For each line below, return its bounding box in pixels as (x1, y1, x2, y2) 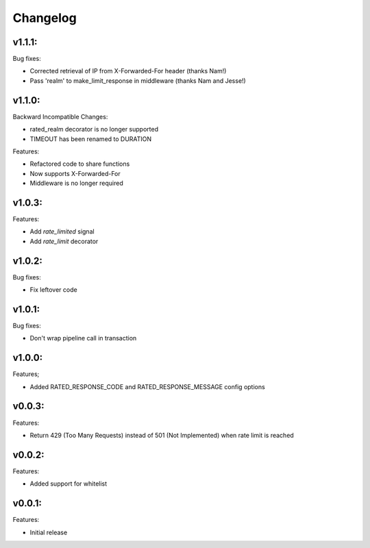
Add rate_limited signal (29, 227, 95, 236)
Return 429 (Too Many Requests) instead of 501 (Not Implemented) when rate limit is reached (29, 431, 294, 439)
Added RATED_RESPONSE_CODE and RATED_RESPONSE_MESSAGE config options (29, 382, 265, 390)
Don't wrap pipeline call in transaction (29, 334, 137, 342)
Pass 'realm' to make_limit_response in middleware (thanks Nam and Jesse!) (29, 76, 246, 85)
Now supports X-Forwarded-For (29, 169, 121, 177)
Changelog (12, 10, 77, 25)
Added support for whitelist (29, 480, 108, 488)
